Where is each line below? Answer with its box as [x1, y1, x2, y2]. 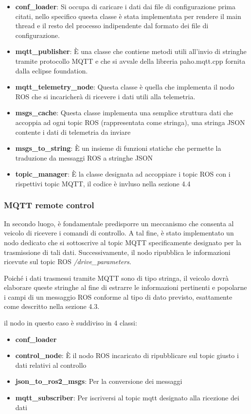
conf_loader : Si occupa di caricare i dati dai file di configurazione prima [15, 1, 236, 11]
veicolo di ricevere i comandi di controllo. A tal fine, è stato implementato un [4, 228, 234, 238]
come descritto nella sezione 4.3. [4, 301, 100, 311]
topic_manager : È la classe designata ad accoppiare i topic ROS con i [15, 169, 231, 179]
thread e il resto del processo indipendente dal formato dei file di [15, 20, 209, 31]
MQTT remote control [4, 199, 94, 211]
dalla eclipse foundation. [15, 65, 88, 75]
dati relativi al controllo [15, 360, 87, 370]
